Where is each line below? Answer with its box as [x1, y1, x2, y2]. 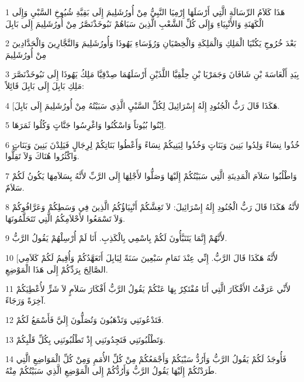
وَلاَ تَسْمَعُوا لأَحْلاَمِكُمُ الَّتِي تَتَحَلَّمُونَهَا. [5, 212, 125, 224]
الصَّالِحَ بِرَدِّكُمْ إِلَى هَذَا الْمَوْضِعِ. [5, 263, 108, 275]
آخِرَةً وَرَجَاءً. [5, 294, 46, 306]
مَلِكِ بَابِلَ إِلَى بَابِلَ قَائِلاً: [5, 79, 84, 91]
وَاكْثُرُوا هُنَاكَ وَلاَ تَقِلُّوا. [5, 150, 80, 162]
